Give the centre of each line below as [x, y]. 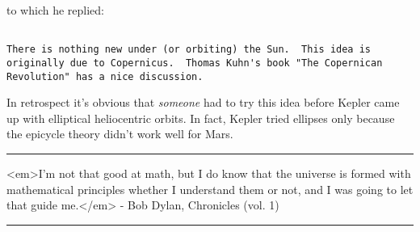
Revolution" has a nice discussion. [105, 76]
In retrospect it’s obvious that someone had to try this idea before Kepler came [203, 102]
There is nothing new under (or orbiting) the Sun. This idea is [189, 50]
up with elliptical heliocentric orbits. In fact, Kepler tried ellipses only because [201, 118]
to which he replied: [55, 10]
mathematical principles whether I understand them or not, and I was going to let [210, 189]
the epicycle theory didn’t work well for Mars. [120, 134]
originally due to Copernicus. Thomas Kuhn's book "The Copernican [195, 63]
